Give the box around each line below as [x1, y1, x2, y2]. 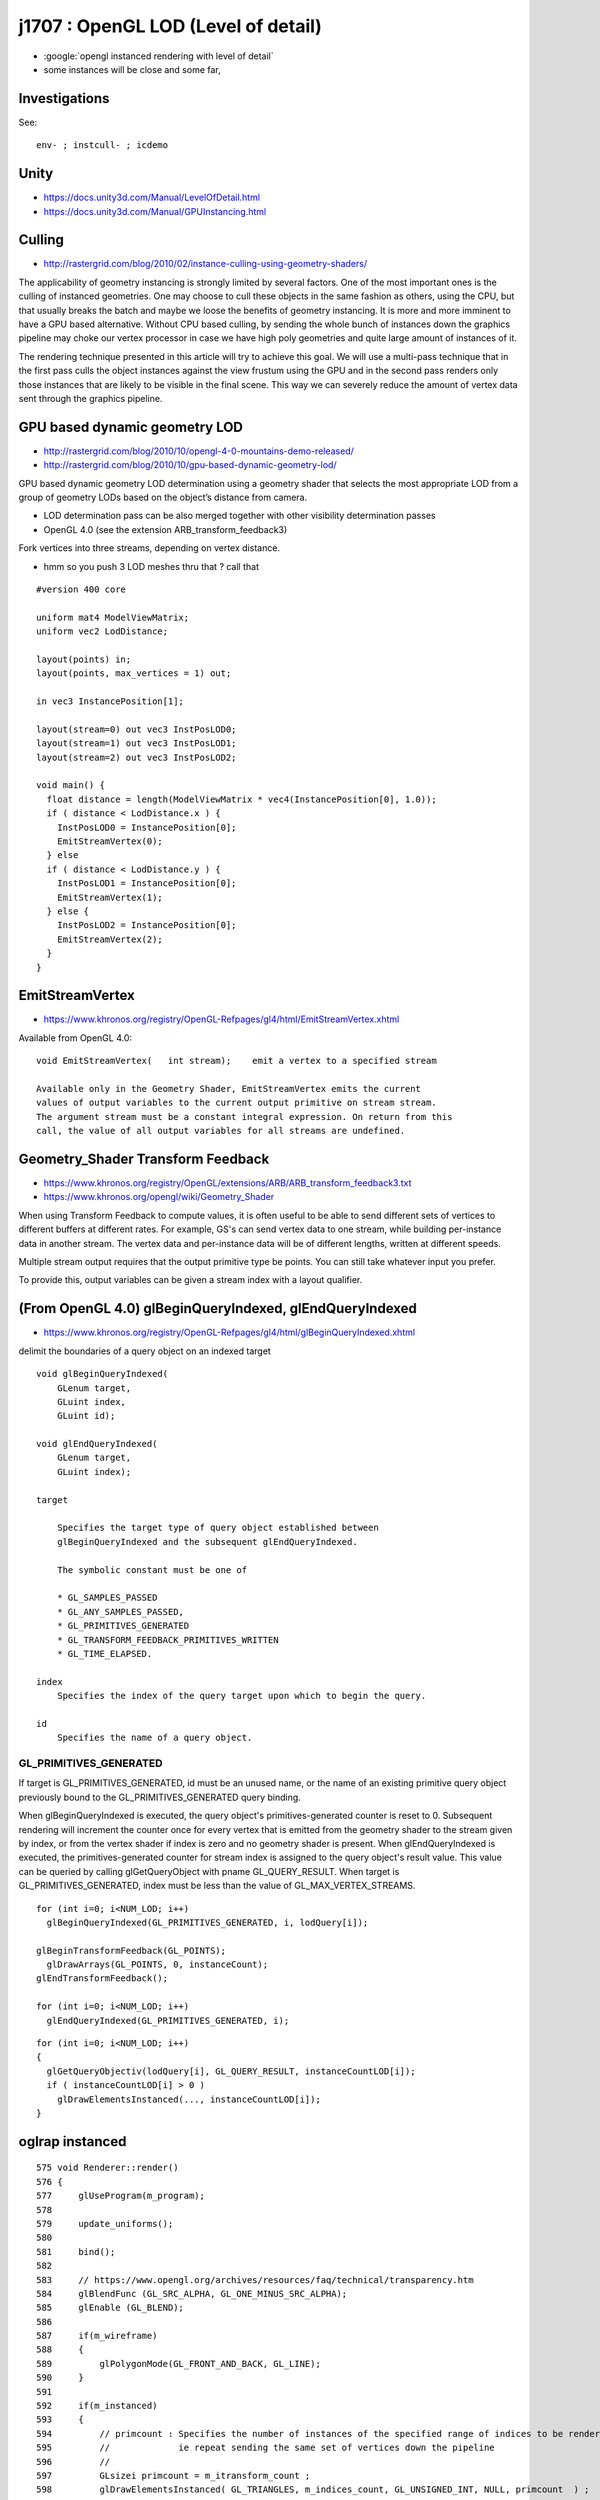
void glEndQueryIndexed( [36, 1438, 158, 1450]
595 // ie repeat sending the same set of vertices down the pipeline [36, 2442, 495, 2454]
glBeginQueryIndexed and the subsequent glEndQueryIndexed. [56, 1536, 359, 1547]
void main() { [36, 780, 105, 791]
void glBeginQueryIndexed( [36, 1368, 169, 1380]
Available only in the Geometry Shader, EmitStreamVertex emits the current [36, 1083, 422, 1094]
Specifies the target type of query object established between [56, 1522, 379, 1534]
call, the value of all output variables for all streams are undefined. [36, 1125, 406, 1137]
